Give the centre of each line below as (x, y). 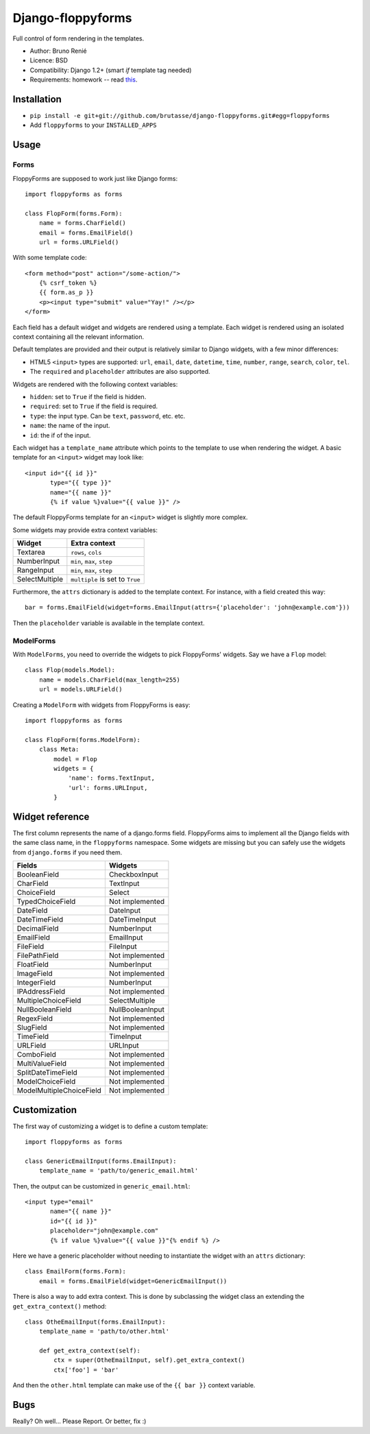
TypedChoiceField (46, 902)
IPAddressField (41, 992)
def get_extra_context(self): (89, 1351)
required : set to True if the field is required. (94, 406)
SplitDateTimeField (47, 1073)
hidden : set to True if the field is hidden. (88, 396)
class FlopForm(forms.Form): (74, 213)
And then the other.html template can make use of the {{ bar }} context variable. (134, 1385)
